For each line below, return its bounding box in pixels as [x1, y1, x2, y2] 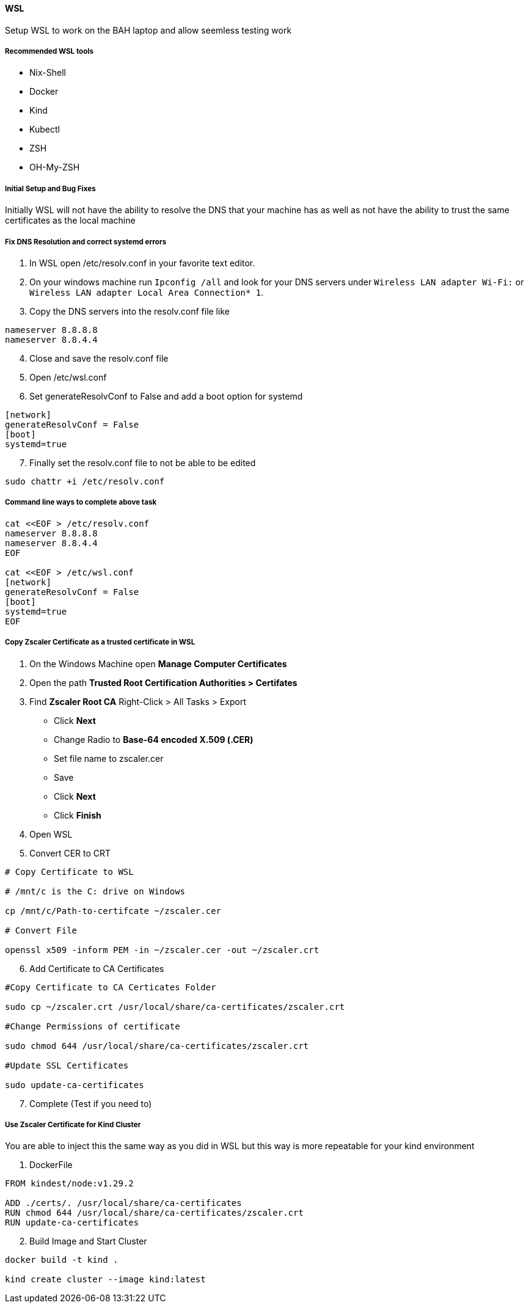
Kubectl [29, 124, 60, 135]
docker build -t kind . [5, 1255, 119, 1265]
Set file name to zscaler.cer [54, 753, 164, 764]
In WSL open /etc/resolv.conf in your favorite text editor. [29, 257, 255, 268]
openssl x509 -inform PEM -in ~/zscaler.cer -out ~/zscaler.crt [5, 944, 319, 955]
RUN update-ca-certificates [5, 1218, 139, 1228]
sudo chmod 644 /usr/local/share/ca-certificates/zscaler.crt [5, 1040, 309, 1051]
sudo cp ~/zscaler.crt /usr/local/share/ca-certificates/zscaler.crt [5, 1001, 345, 1012]
